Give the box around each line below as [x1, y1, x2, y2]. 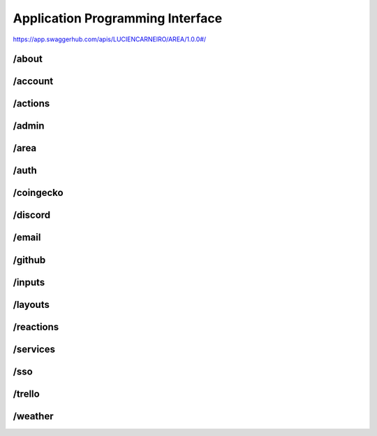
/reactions [13, 321, 59, 332]
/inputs [13, 276, 45, 288]
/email [13, 232, 41, 244]
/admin [13, 120, 45, 132]
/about [13, 53, 43, 65]
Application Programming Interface [13, 10, 223, 26]
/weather [13, 410, 54, 422]
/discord [13, 209, 51, 221]
